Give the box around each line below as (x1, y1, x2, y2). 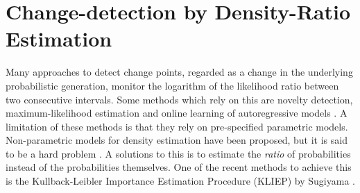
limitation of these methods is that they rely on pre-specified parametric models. (6, 119, 348, 133)
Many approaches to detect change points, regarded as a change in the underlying (6, 65, 353, 79)
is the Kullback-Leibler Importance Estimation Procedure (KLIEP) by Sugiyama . (6, 174, 355, 188)
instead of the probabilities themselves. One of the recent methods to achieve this (6, 160, 352, 174)
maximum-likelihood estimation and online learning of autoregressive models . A (6, 106, 348, 120)
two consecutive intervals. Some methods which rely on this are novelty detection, (6, 92, 353, 106)
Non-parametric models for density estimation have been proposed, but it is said (6, 133, 348, 147)
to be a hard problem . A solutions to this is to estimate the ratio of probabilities (6, 146, 351, 160)
